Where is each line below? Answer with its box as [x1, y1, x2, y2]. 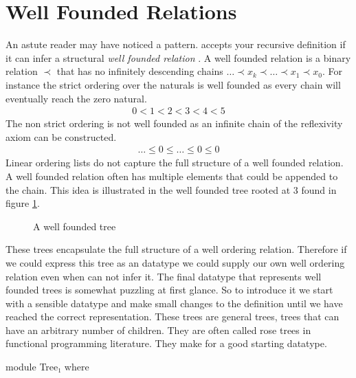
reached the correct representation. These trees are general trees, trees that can [5, 309, 340, 324]
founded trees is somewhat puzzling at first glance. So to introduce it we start [5, 282, 333, 297]
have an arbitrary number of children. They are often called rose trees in [5, 322, 311, 337]
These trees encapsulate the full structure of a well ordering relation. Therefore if [5, 242, 347, 256]
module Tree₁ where [5, 359, 89, 374]
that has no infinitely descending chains [56, 64, 223, 78]
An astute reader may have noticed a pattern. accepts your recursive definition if [5, 37, 346, 52]
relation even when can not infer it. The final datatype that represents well [5, 269, 322, 283]
